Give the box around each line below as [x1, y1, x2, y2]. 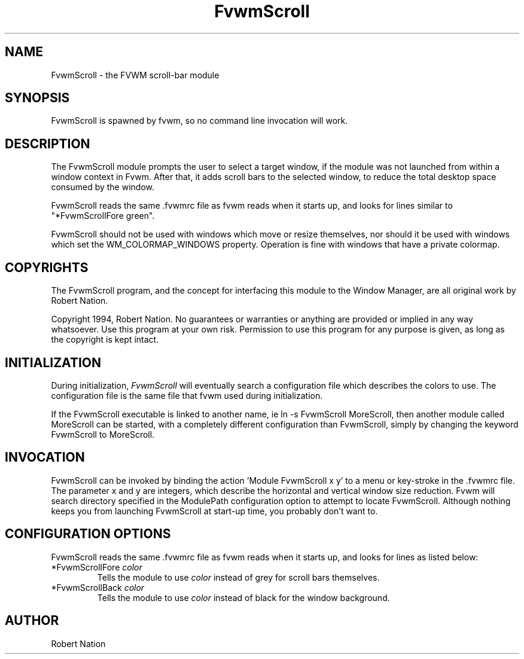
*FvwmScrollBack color [51, 582, 145, 593]
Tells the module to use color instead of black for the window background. [97, 592, 390, 603]
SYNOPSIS [5, 90, 70, 106]
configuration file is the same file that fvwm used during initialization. [51, 390, 323, 401]
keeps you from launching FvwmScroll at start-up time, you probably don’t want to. [51, 505, 378, 516]
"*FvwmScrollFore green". [51, 210, 155, 221]
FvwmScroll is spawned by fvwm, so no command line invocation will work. [51, 115, 348, 126]
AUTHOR [5, 613, 59, 629]
